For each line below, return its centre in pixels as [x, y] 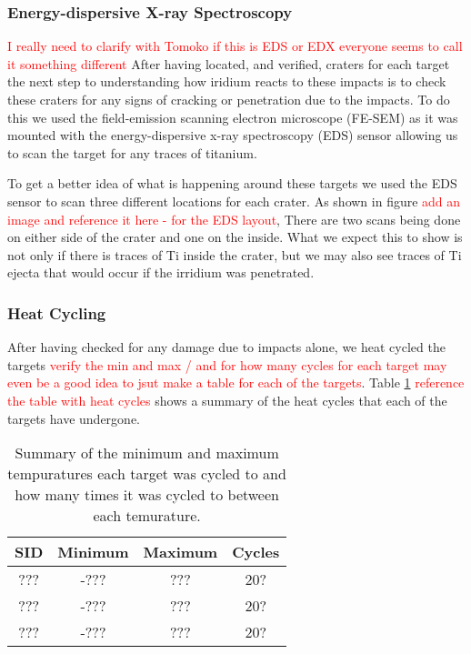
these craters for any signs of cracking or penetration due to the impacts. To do [229, 99]
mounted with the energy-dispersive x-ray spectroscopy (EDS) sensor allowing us [233, 135]
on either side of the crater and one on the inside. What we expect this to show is [235, 237]
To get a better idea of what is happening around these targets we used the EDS [232, 183]
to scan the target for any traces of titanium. [132, 152]
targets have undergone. [74, 418]
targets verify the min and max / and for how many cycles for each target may [227, 364]
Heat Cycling [57, 312]
